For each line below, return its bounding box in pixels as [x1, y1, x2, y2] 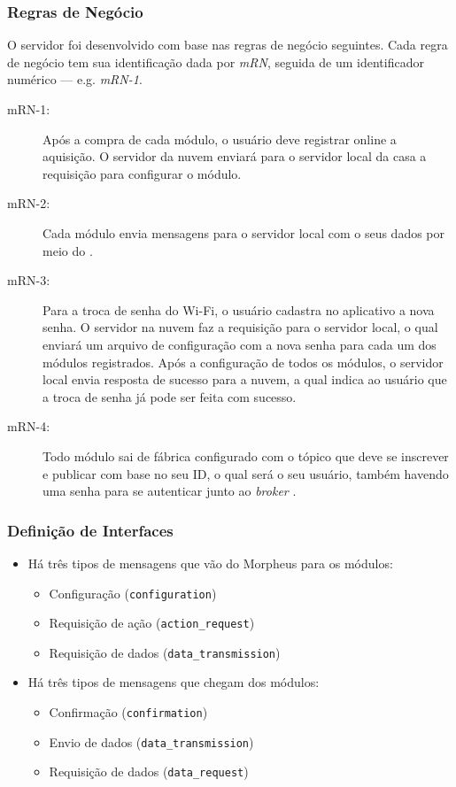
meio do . [43, 241, 93, 259]
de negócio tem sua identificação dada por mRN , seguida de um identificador [7, 52, 424, 71]
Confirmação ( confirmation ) [49, 703, 208, 721]
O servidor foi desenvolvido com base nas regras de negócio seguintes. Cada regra [7, 35, 448, 54]
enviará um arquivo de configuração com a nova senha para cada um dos [43, 335, 437, 353]
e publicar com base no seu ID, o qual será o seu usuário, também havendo [43, 464, 449, 482]
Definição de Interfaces [7, 519, 174, 541]
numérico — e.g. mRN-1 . [7, 70, 143, 89]
